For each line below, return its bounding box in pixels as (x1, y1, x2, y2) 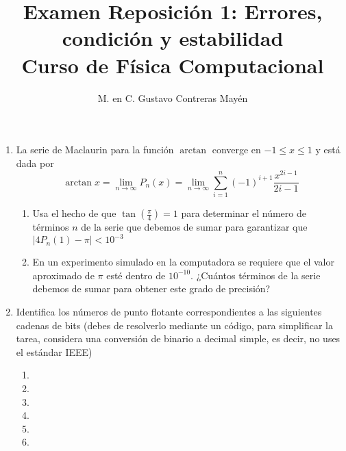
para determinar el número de (181, 206, 306, 220)
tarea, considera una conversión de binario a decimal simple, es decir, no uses (16, 331, 341, 346)
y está (315, 142, 341, 157)
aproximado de (32, 268, 95, 282)
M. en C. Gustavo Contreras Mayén (97, 90, 248, 105)
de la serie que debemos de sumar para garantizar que (81, 220, 308, 234)
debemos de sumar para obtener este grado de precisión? (32, 281, 271, 296)
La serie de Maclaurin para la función (16, 142, 174, 157)
